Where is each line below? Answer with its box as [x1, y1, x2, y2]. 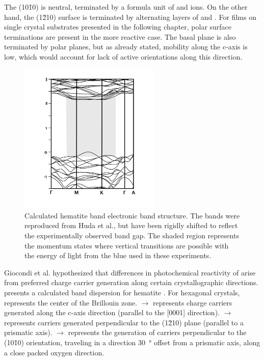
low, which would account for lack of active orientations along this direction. [4, 51, 243, 62]
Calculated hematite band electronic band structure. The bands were [24, 210, 240, 220]
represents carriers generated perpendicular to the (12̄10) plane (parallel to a [4, 317, 244, 327]
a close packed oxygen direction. [4, 347, 104, 357]
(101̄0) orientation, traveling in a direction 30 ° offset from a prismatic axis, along [4, 337, 260, 347]
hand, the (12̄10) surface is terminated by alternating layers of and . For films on [4, 11, 256, 22]
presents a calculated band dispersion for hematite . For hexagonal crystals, [4, 287, 240, 297]
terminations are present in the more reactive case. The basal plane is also [4, 31, 236, 42]
